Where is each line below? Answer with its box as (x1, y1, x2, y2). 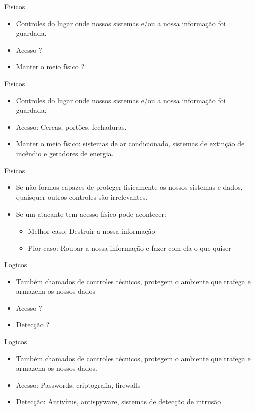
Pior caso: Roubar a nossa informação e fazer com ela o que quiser (28, 242, 231, 253)
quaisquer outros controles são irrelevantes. (16, 191, 148, 202)
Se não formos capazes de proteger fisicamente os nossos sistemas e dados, (16, 182, 243, 192)
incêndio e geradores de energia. (16, 148, 114, 158)
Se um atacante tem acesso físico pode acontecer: (16, 209, 166, 219)
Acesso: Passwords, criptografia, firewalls (16, 379, 141, 390)
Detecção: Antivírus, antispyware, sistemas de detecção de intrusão (16, 396, 221, 407)
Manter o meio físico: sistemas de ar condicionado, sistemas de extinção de (16, 138, 245, 149)
